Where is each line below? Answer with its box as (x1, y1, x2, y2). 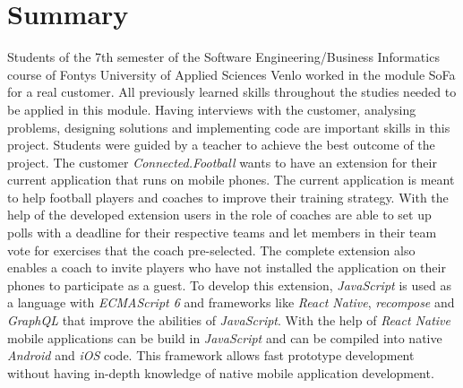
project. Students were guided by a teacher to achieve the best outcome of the (7, 135, 435, 154)
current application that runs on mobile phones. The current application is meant (7, 170, 455, 189)
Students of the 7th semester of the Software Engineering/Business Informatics (7, 47, 440, 66)
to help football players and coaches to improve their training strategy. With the (7, 187, 449, 206)
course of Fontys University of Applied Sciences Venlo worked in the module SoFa (7, 65, 456, 83)
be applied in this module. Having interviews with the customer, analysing (7, 99, 416, 118)
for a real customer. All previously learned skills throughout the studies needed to (7, 82, 457, 101)
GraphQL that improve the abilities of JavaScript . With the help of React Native (7, 311, 450, 330)
